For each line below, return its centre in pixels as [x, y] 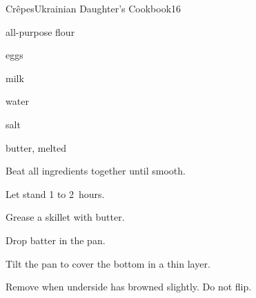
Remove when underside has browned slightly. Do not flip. [129, 287]
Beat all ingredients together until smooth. [96, 171]
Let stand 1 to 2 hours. [55, 193]
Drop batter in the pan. [56, 240]
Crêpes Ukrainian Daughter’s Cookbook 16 [93, 8]
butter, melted [36, 147]
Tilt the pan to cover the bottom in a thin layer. [108, 263]
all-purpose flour [40, 31]
